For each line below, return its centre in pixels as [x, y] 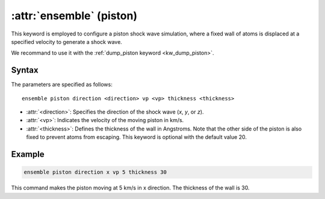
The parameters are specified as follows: [62, 85]
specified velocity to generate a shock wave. [67, 41]
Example [28, 154]
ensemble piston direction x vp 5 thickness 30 [95, 172]
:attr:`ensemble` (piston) [74, 16]
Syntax [25, 70]
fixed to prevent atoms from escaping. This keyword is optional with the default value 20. [136, 137]
